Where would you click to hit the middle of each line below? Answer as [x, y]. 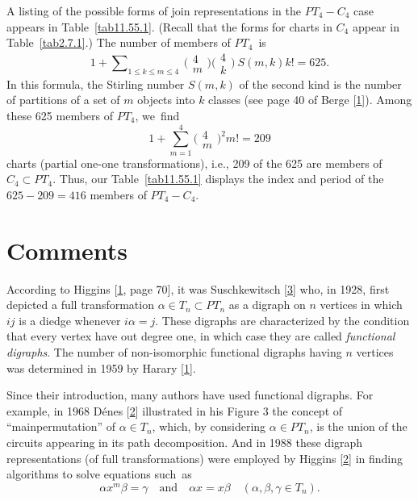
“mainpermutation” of [61, 426]
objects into [166, 100]
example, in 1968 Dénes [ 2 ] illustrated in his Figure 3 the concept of [175, 410]
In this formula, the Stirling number [96, 83]
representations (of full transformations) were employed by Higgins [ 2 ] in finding [205, 458]
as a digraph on [267, 305]
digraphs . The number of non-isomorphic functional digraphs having [174, 352]
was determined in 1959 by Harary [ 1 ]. [101, 367]
